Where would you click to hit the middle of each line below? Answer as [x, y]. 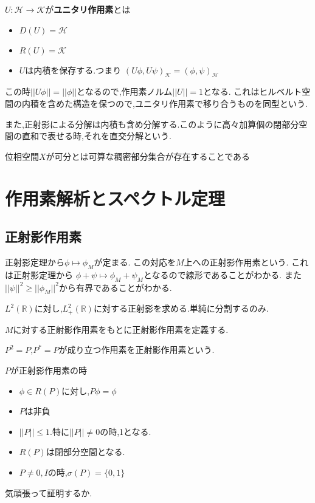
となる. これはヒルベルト [253, 91]
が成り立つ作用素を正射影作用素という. [137, 350]
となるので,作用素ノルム [125, 91]
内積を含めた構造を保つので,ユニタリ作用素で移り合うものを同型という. [164, 103]
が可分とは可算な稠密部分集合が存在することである [148, 156]
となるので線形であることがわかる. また [222, 274]
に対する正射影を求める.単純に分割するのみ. [181, 308]
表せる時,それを [78, 136]
